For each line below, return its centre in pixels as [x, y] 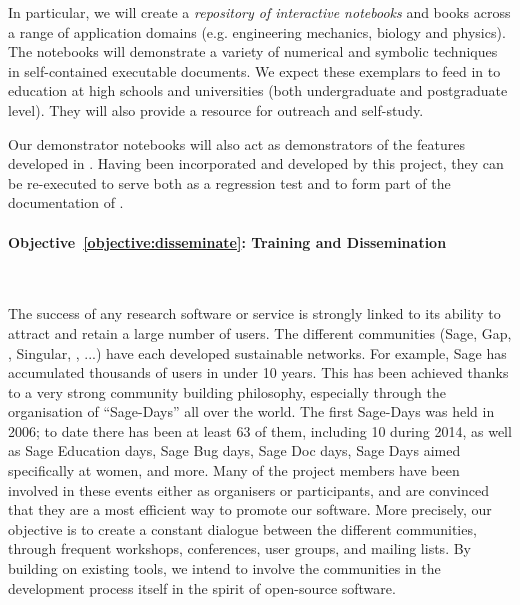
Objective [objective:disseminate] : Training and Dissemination [227, 241]
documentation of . [66, 202]
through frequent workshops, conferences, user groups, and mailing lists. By [239, 548]
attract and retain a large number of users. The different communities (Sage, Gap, [260, 332]
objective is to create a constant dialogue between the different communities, [242, 528]
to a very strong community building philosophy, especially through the [227, 391]
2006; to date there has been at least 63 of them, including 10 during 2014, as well [260, 430]
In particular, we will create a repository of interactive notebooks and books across [259, 12]
